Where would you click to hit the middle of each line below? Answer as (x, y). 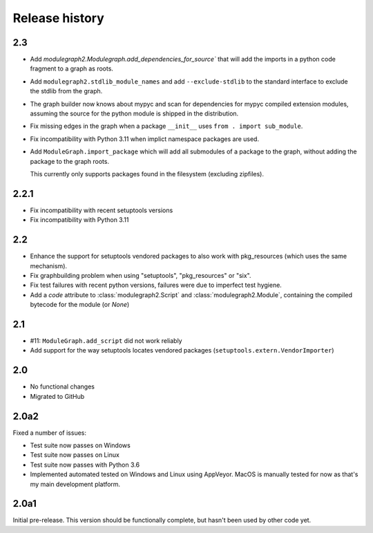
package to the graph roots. (70, 161)
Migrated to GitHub (57, 396)
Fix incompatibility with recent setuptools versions (102, 210)
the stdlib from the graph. (66, 91)
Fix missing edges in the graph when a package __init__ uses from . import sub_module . (166, 126)
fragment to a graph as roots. (72, 68)
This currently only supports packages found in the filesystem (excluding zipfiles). (147, 174)
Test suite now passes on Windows (80, 445)
